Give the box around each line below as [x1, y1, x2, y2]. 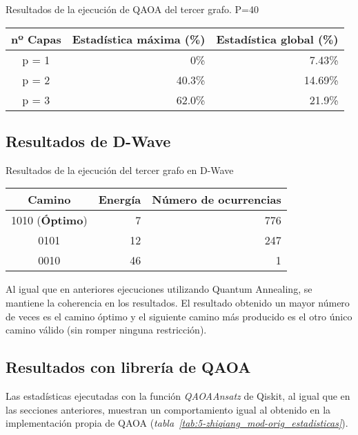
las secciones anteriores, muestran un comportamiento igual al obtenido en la [6, 402, 331, 416]
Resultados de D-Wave [6, 130, 171, 151]
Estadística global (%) [216, 30, 339, 47]
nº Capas [11, 30, 61, 47]
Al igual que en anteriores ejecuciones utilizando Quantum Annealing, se [6, 282, 312, 296]
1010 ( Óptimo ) [11, 212, 88, 229]
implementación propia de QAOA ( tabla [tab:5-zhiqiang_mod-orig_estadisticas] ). [6, 416, 348, 430]
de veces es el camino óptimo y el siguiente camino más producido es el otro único [6, 309, 352, 323]
